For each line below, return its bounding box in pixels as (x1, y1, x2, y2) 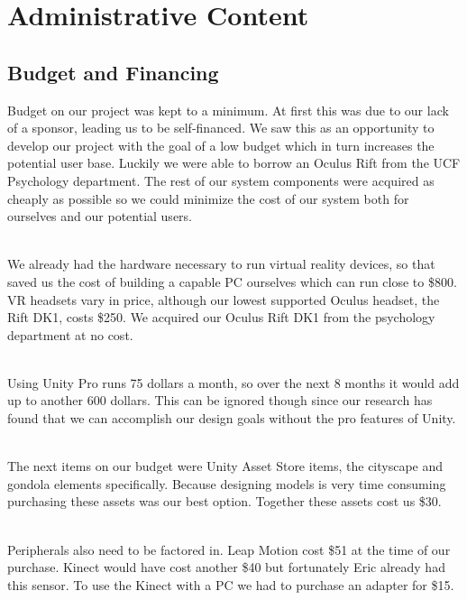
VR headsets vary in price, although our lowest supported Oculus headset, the (7, 290, 440, 309)
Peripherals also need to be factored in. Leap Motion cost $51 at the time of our (7, 540, 451, 558)
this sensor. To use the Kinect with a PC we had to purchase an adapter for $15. (7, 575, 454, 594)
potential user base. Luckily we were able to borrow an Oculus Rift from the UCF (7, 153, 461, 172)
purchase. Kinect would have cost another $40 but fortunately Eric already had (7, 558, 445, 577)
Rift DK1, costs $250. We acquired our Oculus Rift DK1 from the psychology (7, 308, 435, 327)
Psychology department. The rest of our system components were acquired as (7, 171, 435, 189)
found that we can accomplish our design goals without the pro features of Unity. (7, 409, 456, 428)
